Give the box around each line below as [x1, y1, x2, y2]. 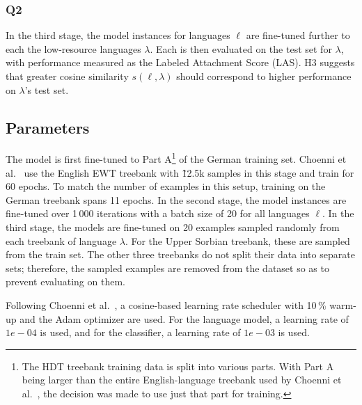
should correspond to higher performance [176, 69, 352, 83]
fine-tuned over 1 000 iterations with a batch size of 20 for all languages [6, 206, 310, 221]
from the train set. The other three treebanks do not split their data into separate [6, 247, 355, 262]
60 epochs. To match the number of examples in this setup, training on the [6, 179, 326, 193]
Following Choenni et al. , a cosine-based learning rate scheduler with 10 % [6, 297, 326, 312]
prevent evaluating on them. [6, 274, 125, 289]
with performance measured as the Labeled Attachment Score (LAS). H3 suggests [6, 55, 355, 70]
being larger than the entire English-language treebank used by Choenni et [22, 372, 342, 387]
